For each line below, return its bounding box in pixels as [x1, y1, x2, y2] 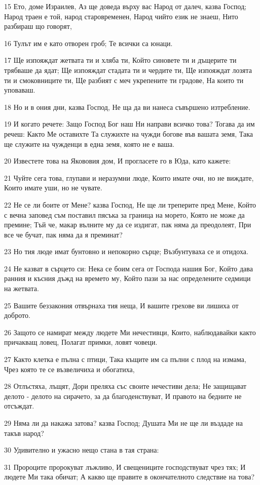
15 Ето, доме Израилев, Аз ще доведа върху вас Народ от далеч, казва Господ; [4, 1, 247, 11]
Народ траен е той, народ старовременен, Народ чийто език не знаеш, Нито [4, 11, 238, 21]
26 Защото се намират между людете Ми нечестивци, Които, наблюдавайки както [4, 327, 256, 337]
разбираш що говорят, [4, 21, 72, 31]
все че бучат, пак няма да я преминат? [4, 229, 123, 239]
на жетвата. [4, 283, 39, 294]
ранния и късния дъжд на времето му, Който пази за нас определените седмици [4, 273, 251, 284]
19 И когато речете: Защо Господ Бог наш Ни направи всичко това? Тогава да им [4, 118, 255, 129]
